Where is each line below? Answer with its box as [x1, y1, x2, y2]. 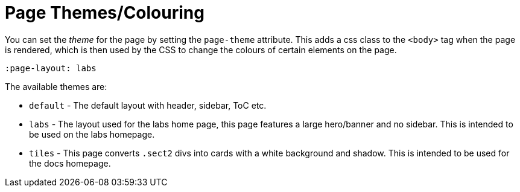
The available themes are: [5, 81, 107, 92]
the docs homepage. [29, 158, 111, 168]
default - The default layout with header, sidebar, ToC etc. [29, 100, 267, 110]
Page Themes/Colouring [5, 2, 205, 23]
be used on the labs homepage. [29, 129, 155, 139]
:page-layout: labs [5, 63, 97, 73]
